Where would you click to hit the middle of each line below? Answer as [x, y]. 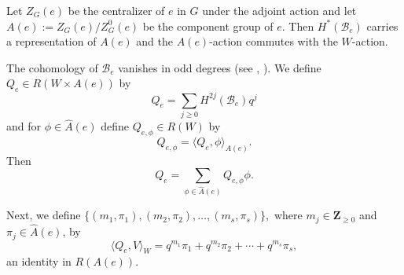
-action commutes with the [274, 41]
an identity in [39, 261]
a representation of [51, 41]
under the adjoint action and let [279, 10]
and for [24, 126]
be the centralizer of [116, 10]
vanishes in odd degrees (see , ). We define [220, 67]
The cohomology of [52, 67]
